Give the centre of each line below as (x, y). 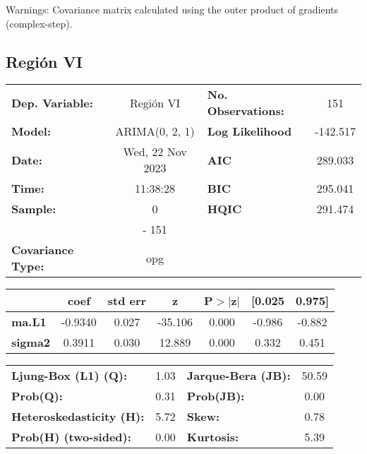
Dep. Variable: (52, 102)
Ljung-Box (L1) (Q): (70, 376)
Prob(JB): (216, 396)
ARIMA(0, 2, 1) (155, 131)
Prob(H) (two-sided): (71, 437)
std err (127, 301)
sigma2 (31, 342)
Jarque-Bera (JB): (239, 376)
